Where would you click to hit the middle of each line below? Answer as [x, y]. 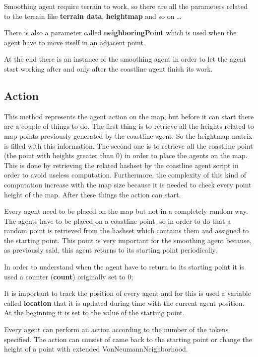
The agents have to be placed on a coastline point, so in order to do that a [118, 221]
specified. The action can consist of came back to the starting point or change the [128, 339]
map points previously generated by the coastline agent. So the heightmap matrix [128, 135]
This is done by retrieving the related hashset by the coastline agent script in [121, 165]
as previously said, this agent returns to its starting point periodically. [111, 250]
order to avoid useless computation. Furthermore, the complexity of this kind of [125, 175]
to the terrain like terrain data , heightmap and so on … [93, 16]
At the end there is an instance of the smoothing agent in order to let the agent [125, 59]
